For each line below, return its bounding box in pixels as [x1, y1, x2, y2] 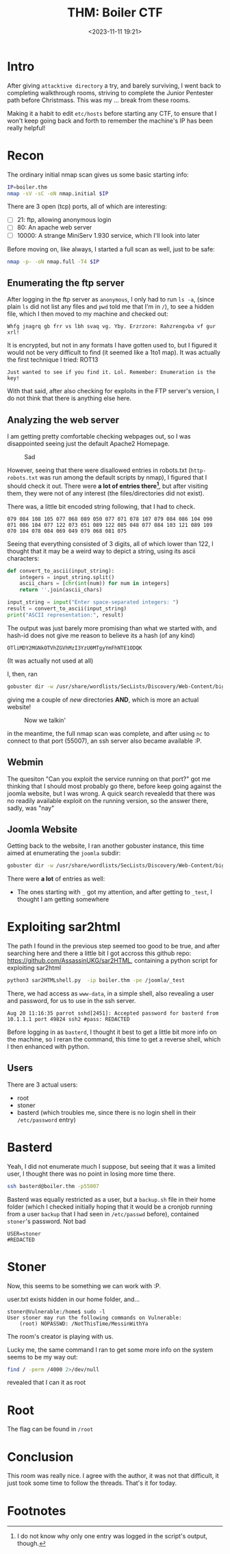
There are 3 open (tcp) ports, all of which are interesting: [7, 202, 167, 210]
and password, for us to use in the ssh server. [7, 997, 136, 1005]
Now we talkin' [24, 716, 66, 724]
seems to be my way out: [7, 1353, 78, 1361]
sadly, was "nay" [7, 804, 55, 812]
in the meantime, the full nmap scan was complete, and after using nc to [7, 729, 210, 737]
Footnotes [7, 1503, 66, 1518]
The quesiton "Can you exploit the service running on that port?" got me [7, 774, 211, 782]
